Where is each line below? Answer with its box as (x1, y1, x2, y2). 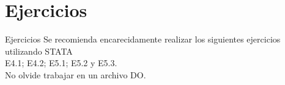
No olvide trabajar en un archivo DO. (5, 68, 146, 81)
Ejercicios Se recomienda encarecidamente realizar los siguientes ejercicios (5, 33, 281, 46)
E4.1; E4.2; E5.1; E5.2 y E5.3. (5, 56, 117, 69)
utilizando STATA (5, 44, 73, 57)
